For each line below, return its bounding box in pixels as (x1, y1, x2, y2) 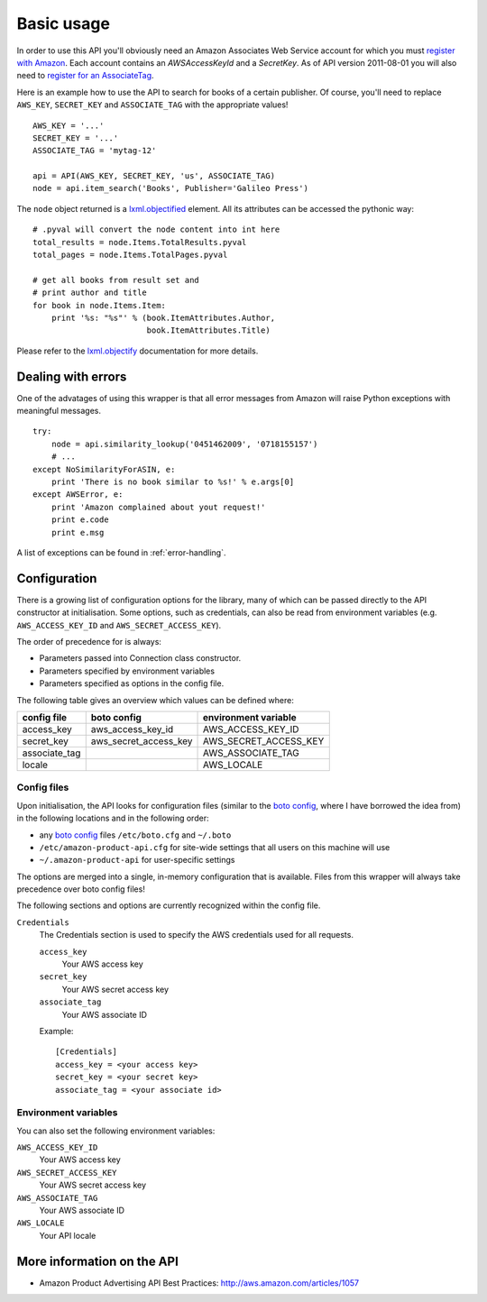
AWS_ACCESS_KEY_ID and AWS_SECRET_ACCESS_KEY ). (16, 619, 222, 630)
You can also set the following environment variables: (16, 1125, 216, 1136)
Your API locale (39, 1230, 96, 1241)
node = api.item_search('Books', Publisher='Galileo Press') (32, 183, 308, 194)
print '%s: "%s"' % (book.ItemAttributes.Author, (51, 312, 275, 323)
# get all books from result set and (32, 275, 200, 285)
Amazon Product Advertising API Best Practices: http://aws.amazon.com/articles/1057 (39, 1277, 360, 1288)
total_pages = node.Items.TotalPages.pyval (32, 250, 228, 261)
